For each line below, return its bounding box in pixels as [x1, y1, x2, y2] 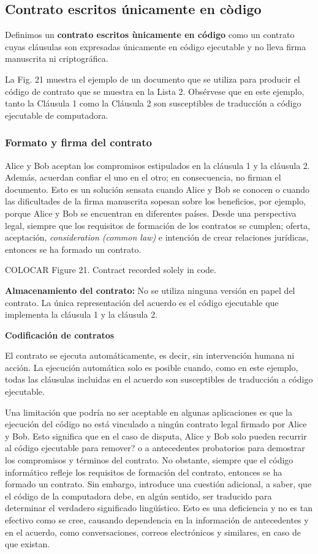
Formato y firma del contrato [5, 135, 152, 150]
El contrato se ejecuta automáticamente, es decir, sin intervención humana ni [5, 349, 295, 362]
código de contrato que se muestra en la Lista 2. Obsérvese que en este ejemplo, [5, 84, 305, 97]
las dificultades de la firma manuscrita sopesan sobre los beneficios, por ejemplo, [5, 195, 306, 208]
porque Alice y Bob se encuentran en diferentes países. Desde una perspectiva [5, 206, 297, 219]
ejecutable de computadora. [5, 108, 108, 121]
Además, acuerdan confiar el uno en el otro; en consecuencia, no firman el [5, 171, 281, 184]
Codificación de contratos [5, 328, 115, 341]
